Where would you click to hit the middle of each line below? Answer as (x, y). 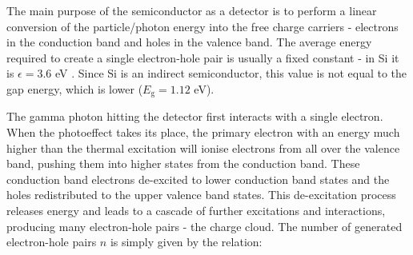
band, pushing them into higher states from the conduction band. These (183, 163)
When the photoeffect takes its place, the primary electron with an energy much (203, 132)
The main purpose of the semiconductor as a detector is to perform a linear (192, 10)
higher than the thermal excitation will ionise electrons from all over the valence (203, 147)
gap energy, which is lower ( (75, 88)
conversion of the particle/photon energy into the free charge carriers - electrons (202, 26)
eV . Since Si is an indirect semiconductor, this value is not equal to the (231, 73)
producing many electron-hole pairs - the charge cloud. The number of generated (204, 226)
